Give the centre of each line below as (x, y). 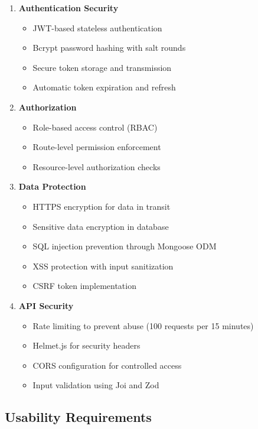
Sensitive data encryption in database (101, 226)
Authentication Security (68, 8)
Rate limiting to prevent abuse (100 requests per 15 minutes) (143, 325)
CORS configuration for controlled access (107, 365)
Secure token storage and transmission (102, 67)
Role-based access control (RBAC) (95, 127)
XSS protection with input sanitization (103, 266)
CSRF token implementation (84, 286)
